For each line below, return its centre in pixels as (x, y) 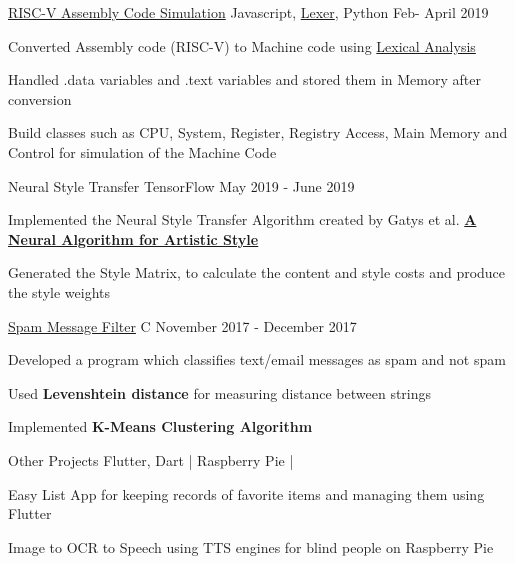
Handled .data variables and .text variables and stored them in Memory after (244, 79)
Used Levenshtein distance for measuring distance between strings (220, 392)
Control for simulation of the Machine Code (142, 151)
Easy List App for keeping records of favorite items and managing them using (246, 493)
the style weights (59, 291)
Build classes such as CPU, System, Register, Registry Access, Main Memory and (258, 132)
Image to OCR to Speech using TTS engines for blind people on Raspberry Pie (251, 546)
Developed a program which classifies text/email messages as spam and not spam (257, 359)
